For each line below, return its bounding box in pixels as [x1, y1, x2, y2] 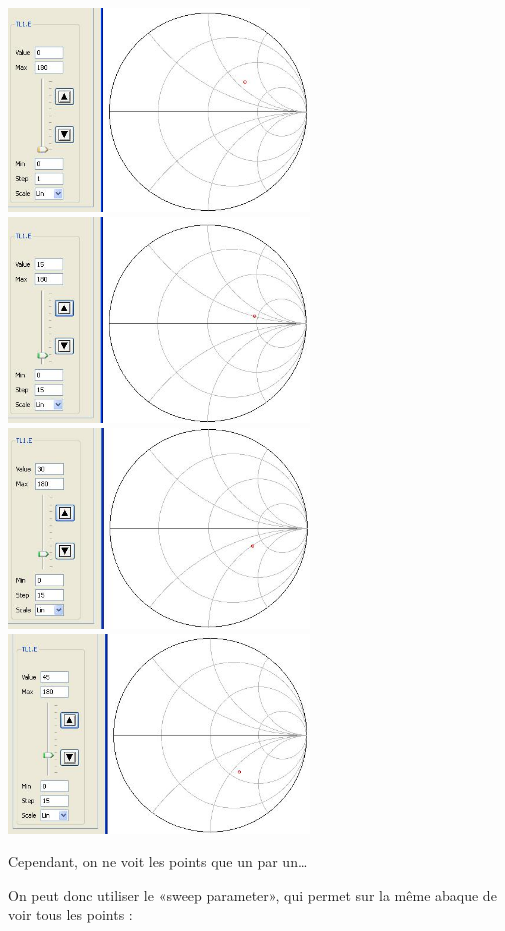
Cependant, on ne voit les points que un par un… [8, 851, 308, 872]
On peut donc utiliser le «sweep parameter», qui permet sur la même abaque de [8, 884, 497, 905]
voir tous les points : [8, 904, 133, 925]
